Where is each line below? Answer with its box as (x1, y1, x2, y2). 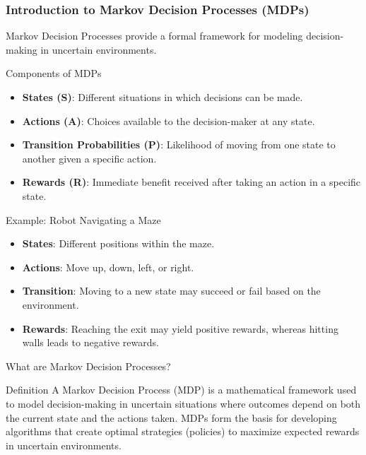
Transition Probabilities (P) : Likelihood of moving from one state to (22, 137, 336, 152)
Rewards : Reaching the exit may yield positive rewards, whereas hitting (22, 321, 338, 336)
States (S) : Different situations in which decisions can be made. (22, 90, 303, 104)
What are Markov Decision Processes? (6, 358, 171, 373)
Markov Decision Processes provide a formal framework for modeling (6, 28, 303, 43)
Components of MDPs (6, 66, 102, 81)
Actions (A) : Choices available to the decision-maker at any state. (22, 113, 315, 128)
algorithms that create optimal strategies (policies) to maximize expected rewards (6, 424, 360, 439)
